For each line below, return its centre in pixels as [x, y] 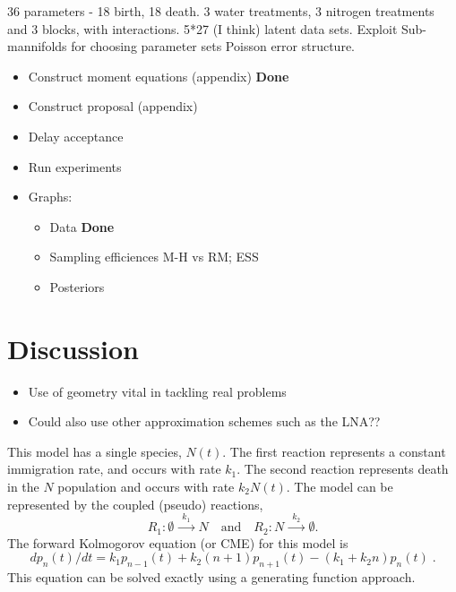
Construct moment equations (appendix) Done [159, 76]
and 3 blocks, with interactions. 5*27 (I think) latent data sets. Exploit [202, 28]
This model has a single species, [95, 451]
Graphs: [50, 197]
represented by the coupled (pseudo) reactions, [135, 504]
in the [23, 487]
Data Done [82, 226]
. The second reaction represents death [343, 469]
